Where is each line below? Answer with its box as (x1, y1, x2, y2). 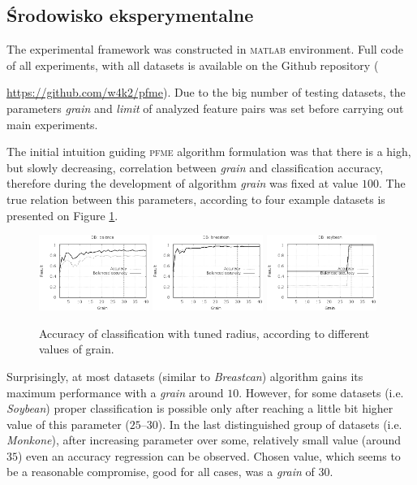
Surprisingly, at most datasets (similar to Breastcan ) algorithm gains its (6, 367, 363, 384)
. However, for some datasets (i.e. (239, 383, 404, 401)
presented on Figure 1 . (6, 206, 118, 223)
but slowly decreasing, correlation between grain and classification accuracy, (6, 158, 384, 175)
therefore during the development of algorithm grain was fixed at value (6, 175, 359, 192)
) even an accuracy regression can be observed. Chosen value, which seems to (18, 447, 401, 464)
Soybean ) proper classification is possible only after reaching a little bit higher (6, 400, 393, 417)
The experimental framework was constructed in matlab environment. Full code (6, 41, 403, 58)
